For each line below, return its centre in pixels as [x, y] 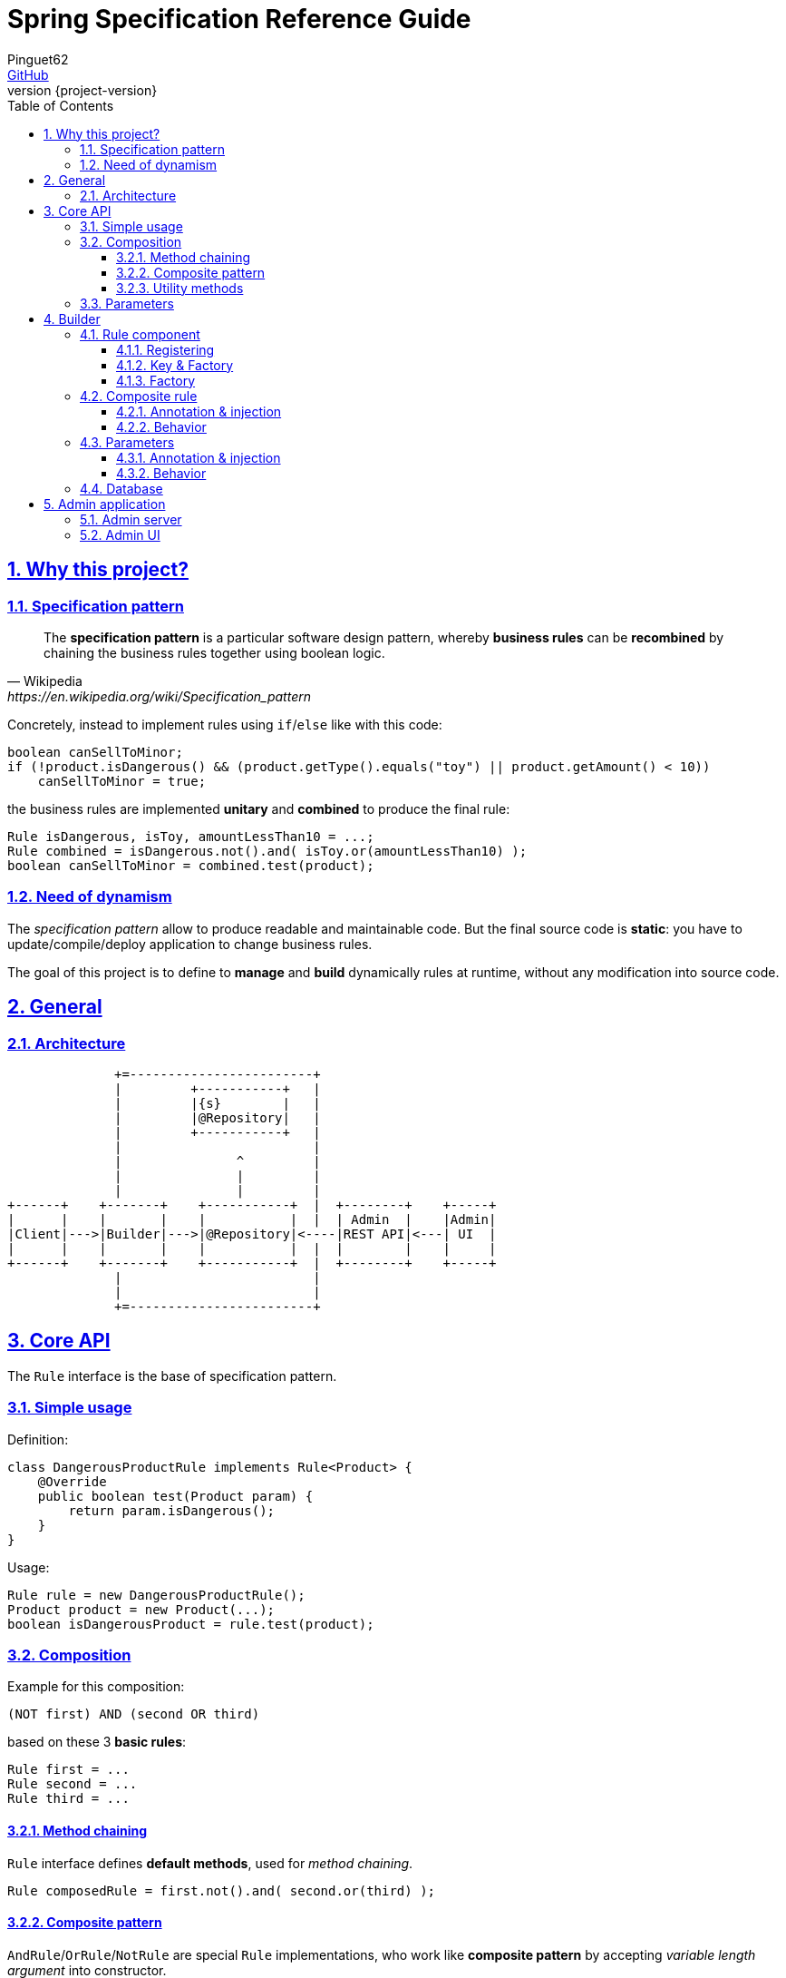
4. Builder [72, 318]
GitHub [28, 74]
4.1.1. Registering [165, 349]
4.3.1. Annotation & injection [199, 457]
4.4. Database [121, 488]
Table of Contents [61, 105]
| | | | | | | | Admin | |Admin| [252, 1219]
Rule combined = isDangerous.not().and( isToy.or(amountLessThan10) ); [267, 851]
